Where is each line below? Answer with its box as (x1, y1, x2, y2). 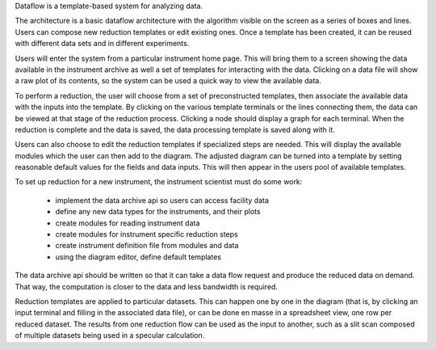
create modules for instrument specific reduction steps (55, 230, 238, 239)
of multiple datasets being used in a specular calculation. (15, 331, 205, 340)
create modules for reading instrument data (55, 218, 200, 228)
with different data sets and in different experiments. (15, 39, 190, 48)
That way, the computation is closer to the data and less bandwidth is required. (15, 281, 279, 291)
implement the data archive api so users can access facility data (55, 195, 270, 205)
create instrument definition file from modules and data (55, 241, 239, 251)
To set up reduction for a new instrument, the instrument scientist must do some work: (15, 177, 303, 187)
